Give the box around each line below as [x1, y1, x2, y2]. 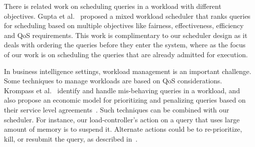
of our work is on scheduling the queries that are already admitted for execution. [4, 49, 248, 59]
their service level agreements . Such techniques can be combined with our [4, 104, 229, 114]
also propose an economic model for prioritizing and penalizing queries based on [4, 95, 246, 105]
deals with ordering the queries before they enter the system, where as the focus [4, 39, 246, 50]
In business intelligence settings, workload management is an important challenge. [4, 66, 252, 76]
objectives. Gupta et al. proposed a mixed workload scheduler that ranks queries [4, 10, 251, 21]
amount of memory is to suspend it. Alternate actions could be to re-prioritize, [4, 124, 242, 134]
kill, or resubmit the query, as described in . [4, 133, 138, 144]
